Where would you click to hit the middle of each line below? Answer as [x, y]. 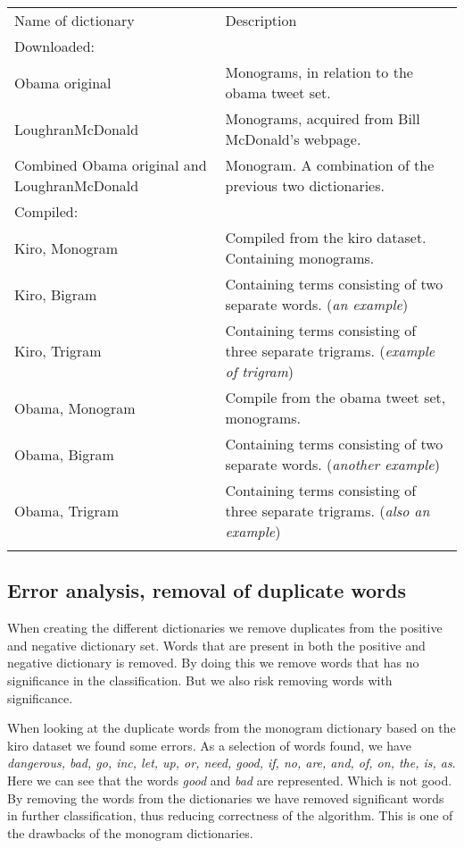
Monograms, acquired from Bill [323, 118]
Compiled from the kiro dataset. [326, 237]
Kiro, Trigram [58, 351]
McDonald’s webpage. [293, 139]
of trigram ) [260, 371]
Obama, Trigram [66, 511]
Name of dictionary [75, 20]
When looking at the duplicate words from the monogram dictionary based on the [232, 728]
